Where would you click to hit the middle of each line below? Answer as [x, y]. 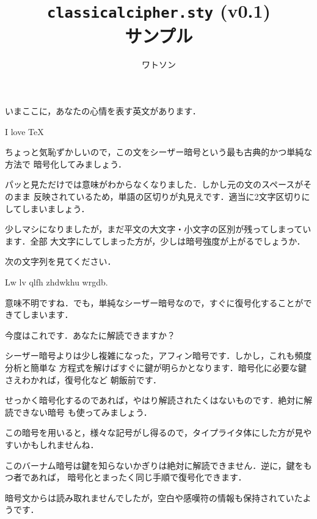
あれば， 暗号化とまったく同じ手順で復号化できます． [138, 477]
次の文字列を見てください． [60, 261]
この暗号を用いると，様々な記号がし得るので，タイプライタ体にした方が [150, 432]
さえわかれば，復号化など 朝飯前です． [83, 379]
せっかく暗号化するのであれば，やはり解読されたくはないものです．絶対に [155, 400]
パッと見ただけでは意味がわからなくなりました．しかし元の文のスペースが [154, 184]
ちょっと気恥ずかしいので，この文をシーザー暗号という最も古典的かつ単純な [159, 152]
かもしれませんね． [60, 444]
